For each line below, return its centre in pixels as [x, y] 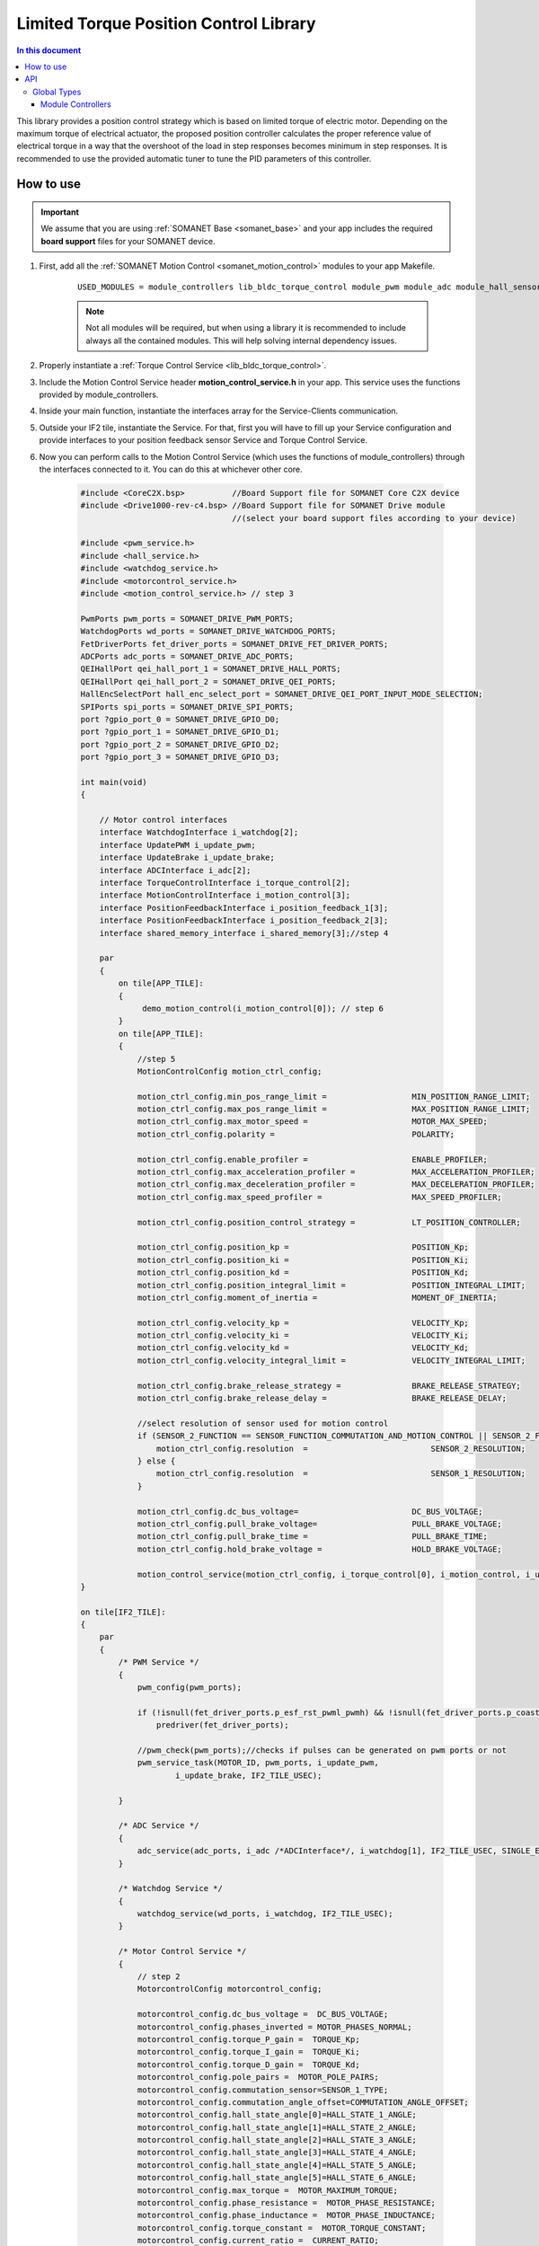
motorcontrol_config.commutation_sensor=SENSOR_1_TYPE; [263, 2090]
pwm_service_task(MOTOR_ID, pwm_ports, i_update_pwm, [258, 1763]
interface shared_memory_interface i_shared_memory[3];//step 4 [244, 933]
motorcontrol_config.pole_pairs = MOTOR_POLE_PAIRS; [258, 2077]
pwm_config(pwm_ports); [190, 1688]
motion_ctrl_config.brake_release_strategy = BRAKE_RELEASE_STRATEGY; [329, 1385]
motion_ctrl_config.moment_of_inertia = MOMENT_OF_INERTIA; [317, 1297]
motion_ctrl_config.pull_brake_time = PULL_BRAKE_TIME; [313, 1537]
